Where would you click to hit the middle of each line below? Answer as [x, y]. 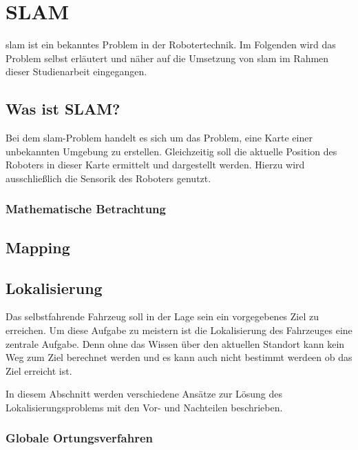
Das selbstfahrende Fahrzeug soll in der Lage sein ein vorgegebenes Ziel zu [162, 316]
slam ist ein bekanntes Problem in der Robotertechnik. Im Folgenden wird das [171, 45]
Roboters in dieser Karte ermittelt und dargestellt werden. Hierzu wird [155, 165]
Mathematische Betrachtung [86, 209]
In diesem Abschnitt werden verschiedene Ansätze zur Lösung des [144, 394]
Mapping [38, 247]
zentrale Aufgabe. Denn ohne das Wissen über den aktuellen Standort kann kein [175, 343]
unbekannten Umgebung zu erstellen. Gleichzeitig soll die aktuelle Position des [171, 151]
